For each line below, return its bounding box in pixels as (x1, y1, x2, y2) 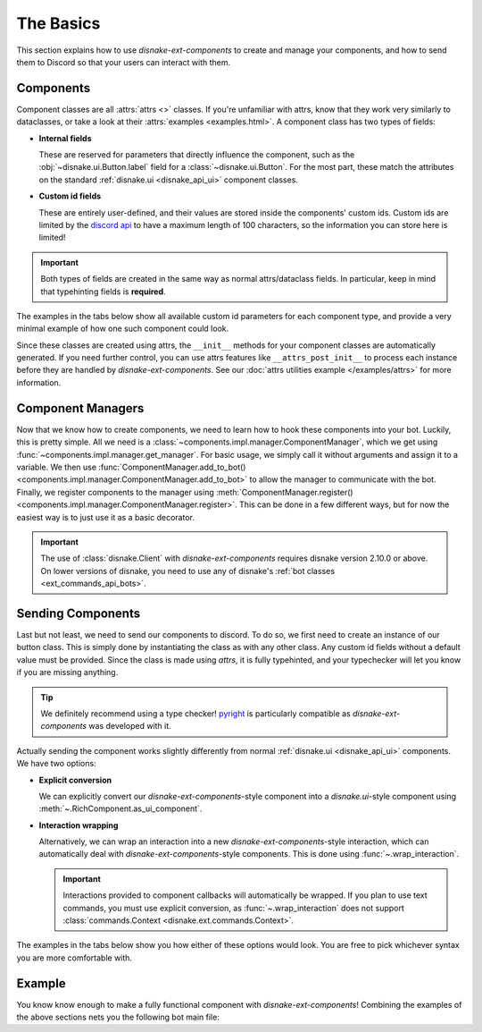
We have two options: (16, 758, 97, 769)
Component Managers (16, 401, 145, 416)
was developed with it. (88, 721, 171, 732)
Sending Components (16, 605, 141, 621)
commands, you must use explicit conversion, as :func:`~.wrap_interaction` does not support (62, 902, 405, 913)
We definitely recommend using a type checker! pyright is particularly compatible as (40, 707, 352, 719)
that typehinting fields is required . (40, 286, 166, 297)
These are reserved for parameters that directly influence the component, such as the (38, 149, 355, 160)
